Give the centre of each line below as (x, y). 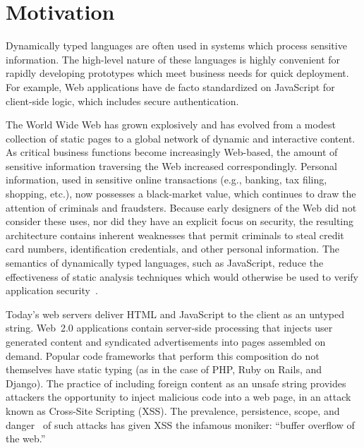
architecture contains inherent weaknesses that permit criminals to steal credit (175, 235)
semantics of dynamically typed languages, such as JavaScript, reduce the (165, 263)
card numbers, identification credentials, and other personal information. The (173, 249)
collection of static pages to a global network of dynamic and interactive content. (181, 138)
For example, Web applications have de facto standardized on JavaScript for (170, 86)
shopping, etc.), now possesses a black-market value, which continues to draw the (181, 194)
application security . (52, 290)
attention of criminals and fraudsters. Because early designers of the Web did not (181, 207)
